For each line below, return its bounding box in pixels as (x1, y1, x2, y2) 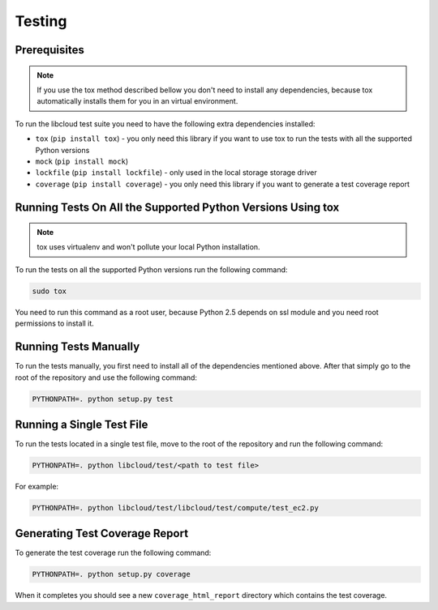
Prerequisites (15, 43, 84, 57)
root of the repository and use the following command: (15, 373, 198, 382)
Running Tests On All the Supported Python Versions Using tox (15, 200, 340, 214)
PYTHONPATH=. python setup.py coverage (32, 569, 191, 579)
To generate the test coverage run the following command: (15, 548, 212, 558)
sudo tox (32, 286, 67, 296)
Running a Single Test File (15, 417, 148, 431)
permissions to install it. (15, 318, 95, 328)
